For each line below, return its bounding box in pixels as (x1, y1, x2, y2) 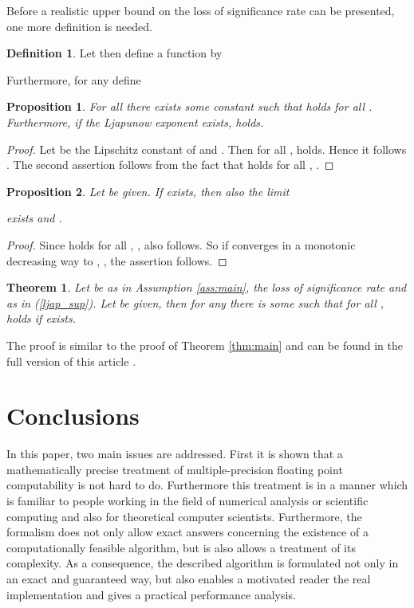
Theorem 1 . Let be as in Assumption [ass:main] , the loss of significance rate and (6, 279, 407, 296)
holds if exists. (6, 310, 77, 327)
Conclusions (6, 399, 140, 432)
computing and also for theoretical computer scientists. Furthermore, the (6, 508, 362, 524)
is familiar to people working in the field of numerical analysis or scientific (6, 492, 369, 508)
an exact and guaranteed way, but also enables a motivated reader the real (6, 570, 371, 586)
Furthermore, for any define (6, 71, 141, 88)
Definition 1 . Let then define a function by (6, 45, 223, 61)
